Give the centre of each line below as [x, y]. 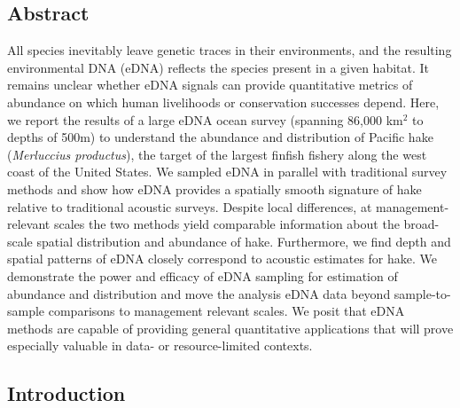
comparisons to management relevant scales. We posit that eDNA [226, 311]
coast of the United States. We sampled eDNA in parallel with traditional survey [227, 172]
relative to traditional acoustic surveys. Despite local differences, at [190, 206]
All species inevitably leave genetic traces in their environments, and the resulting [230, 50]
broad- [421, 224]
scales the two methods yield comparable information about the [226, 224]
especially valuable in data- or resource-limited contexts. [160, 345]
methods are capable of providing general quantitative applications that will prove [230, 328]
